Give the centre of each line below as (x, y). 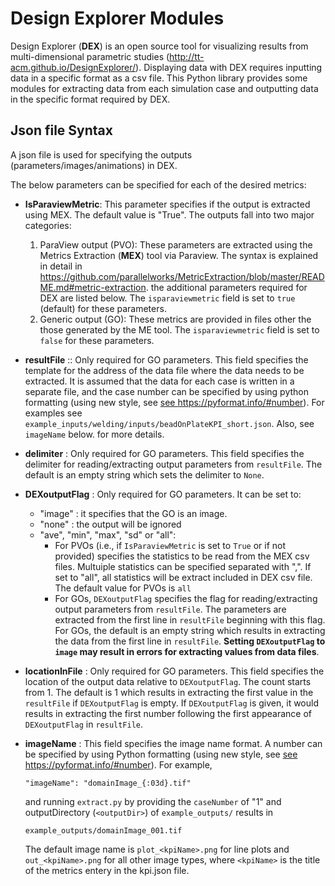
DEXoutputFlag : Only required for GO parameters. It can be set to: (163, 494)
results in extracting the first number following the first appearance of (168, 713)
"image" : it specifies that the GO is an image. (133, 513)
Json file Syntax (61, 130)
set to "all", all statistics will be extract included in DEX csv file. (183, 577)
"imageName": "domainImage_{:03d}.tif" (108, 783)
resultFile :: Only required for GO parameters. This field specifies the (166, 359)
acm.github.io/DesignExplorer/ (73, 67)
